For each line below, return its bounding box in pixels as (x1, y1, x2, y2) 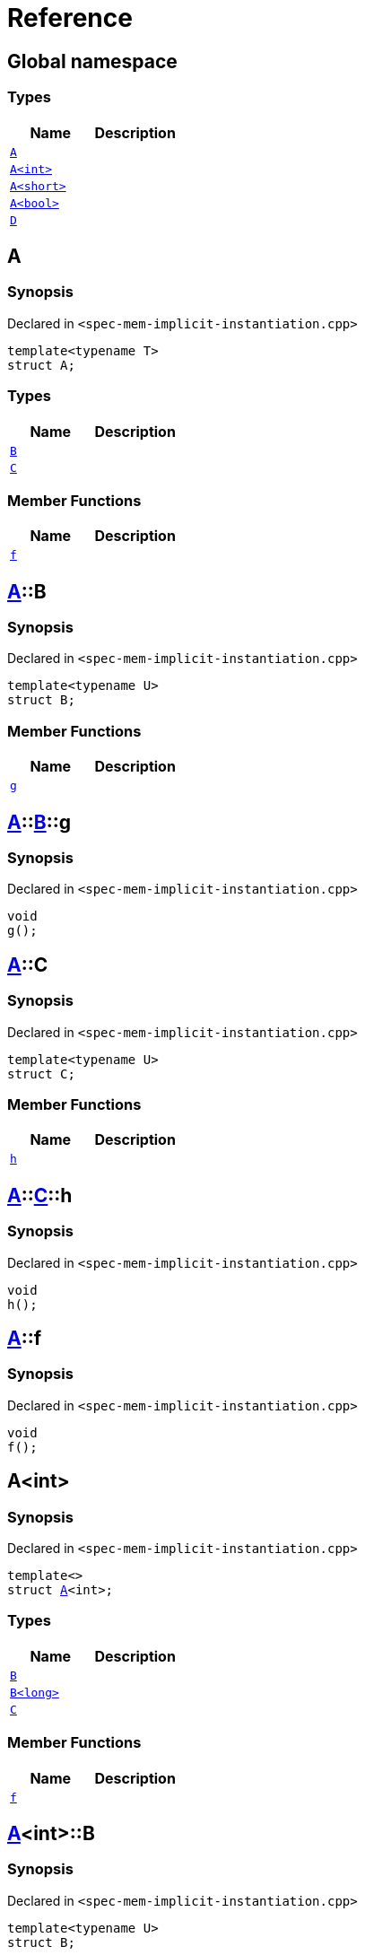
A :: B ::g (7, 810, 71, 833)
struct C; (7, 1066, 75, 1081)
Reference (7, 3, 133, 33)
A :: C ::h (7, 1183, 73, 1207)
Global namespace (7, 49, 178, 73)
